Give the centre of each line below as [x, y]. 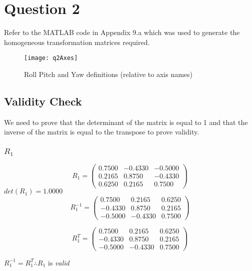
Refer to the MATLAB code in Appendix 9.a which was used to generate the [122, 32]
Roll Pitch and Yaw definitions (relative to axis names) [108, 74]
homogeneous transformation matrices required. [77, 42]
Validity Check [43, 101]
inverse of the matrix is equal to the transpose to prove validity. [102, 132]
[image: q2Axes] [51, 58]
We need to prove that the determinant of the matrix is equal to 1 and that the [126, 122]
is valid [58, 262]
